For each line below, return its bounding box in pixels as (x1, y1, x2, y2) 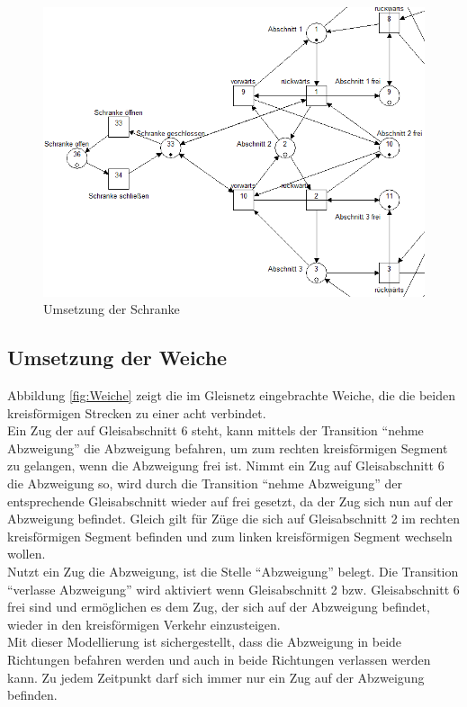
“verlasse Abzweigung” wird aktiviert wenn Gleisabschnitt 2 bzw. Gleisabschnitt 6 (7, 579, 460, 598)
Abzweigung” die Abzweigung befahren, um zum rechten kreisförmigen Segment (7, 438, 448, 457)
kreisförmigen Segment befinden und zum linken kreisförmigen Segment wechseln (7, 526, 453, 545)
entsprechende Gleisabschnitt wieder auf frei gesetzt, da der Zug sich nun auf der (7, 491, 454, 510)
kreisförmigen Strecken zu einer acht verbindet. (7, 403, 266, 422)
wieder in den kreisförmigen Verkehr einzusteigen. (7, 614, 281, 633)
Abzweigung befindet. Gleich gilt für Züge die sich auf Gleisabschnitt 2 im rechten (7, 509, 460, 528)
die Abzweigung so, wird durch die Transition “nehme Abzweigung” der (7, 473, 402, 492)
